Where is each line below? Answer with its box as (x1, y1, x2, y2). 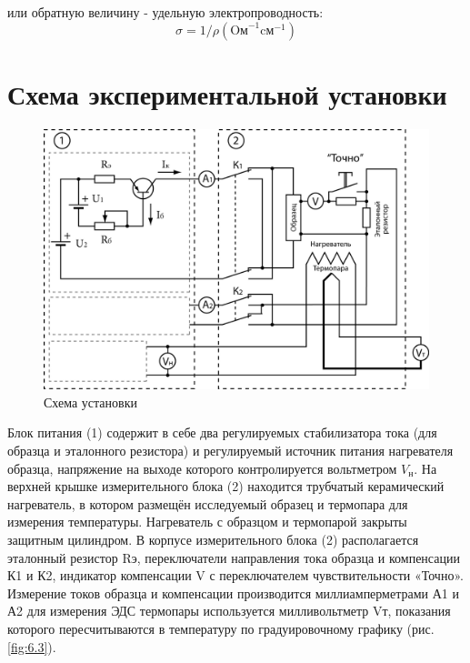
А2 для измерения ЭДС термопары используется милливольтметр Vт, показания (7, 601, 451, 620)
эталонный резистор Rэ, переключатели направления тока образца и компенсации (7, 547, 460, 567)
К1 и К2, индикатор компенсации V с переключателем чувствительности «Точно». (7, 566, 464, 585)
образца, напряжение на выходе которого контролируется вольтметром (7, 458, 397, 477)
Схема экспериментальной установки (7, 75, 447, 112)
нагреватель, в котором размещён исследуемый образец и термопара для (7, 494, 408, 513)
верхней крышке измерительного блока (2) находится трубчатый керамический (7, 477, 445, 496)
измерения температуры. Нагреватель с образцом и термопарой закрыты (7, 512, 407, 531)
